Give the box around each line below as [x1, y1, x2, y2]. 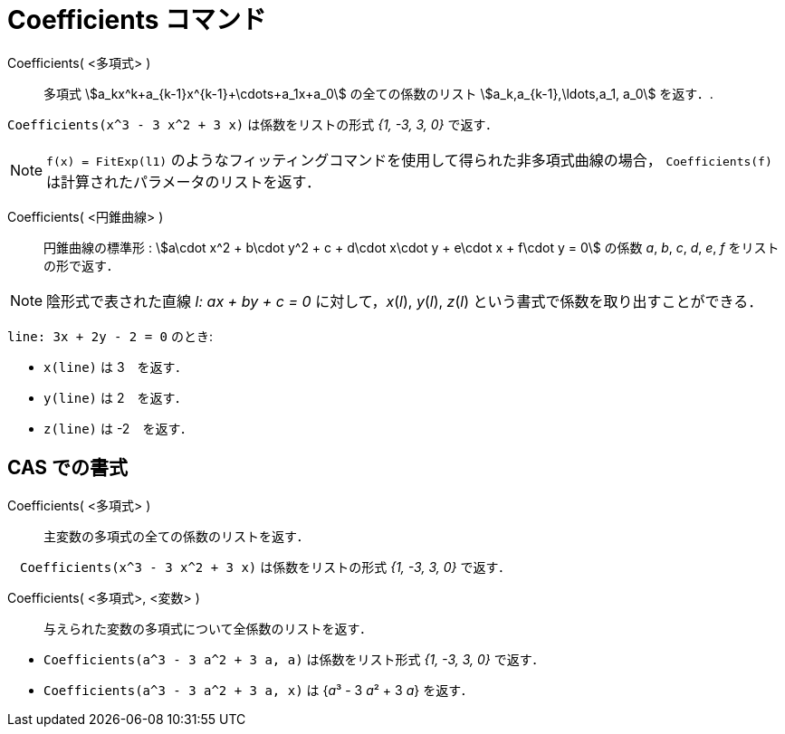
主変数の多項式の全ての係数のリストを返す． [43, 528, 310, 544]
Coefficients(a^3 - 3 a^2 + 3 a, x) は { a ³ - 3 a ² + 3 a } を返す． [43, 682, 474, 698]
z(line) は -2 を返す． [43, 420, 193, 436]
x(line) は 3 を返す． [43, 358, 187, 375]
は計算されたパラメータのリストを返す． [46, 172, 321, 191]
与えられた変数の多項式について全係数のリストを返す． [43, 620, 373, 636]
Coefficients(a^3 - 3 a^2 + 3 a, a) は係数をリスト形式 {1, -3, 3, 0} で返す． [43, 651, 545, 667]
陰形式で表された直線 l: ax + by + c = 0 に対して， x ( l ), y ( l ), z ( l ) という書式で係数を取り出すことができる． [46, 291, 763, 310]
